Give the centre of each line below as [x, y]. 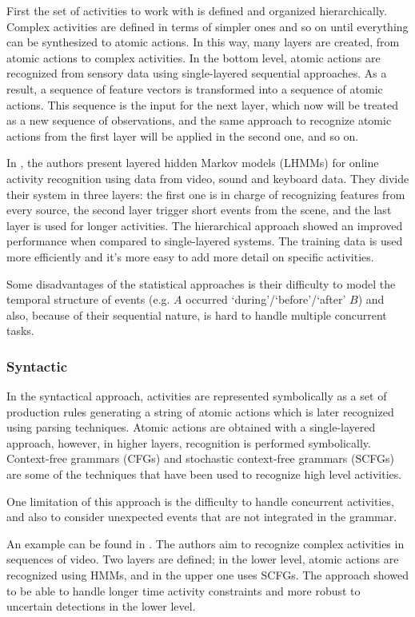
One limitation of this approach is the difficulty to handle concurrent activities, [200, 501]
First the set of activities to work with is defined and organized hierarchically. [197, 10]
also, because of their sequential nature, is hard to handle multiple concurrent [197, 314]
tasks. [20, 330]
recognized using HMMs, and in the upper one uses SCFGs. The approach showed [207, 575]
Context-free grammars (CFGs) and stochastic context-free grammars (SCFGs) [201, 458]
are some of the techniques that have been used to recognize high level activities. [204, 474]
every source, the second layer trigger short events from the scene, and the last [199, 210]
